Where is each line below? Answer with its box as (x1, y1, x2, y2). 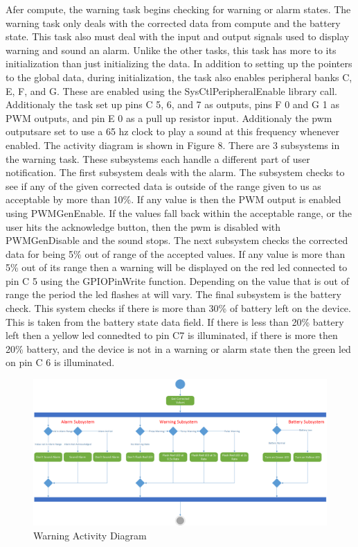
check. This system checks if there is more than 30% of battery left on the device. (6, 301, 351, 315)
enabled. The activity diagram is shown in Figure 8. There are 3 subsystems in (6, 137, 340, 152)
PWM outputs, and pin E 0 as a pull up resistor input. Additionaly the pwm (6, 110, 332, 125)
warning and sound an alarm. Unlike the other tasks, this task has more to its (6, 42, 337, 57)
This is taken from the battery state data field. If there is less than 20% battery (6, 314, 344, 329)
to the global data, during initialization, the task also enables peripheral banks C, (6, 69, 352, 84)
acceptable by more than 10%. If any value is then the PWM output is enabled (6, 192, 341, 207)
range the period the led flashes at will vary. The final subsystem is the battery (6, 287, 341, 302)
